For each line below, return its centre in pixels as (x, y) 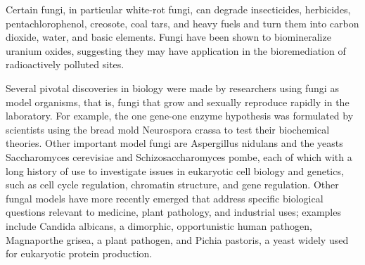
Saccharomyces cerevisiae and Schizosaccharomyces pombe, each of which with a (179, 156)
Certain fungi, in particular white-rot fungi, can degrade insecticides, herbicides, (178, 9)
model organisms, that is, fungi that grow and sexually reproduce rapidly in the (178, 102)
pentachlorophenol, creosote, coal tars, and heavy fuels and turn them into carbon (182, 23)
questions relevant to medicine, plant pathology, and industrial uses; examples (173, 212)
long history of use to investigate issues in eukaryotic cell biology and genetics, (175, 170)
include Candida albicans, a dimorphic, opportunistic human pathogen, (159, 225)
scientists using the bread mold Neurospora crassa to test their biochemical (168, 129)
